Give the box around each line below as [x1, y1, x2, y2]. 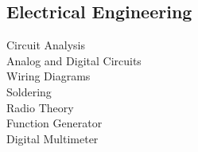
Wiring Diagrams [6, 68, 91, 84]
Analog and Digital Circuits [6, 52, 142, 68]
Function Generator [6, 115, 103, 131]
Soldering [6, 83, 52, 99]
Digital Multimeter [6, 130, 99, 146]
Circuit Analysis [6, 37, 85, 53]
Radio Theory [6, 99, 74, 115]
